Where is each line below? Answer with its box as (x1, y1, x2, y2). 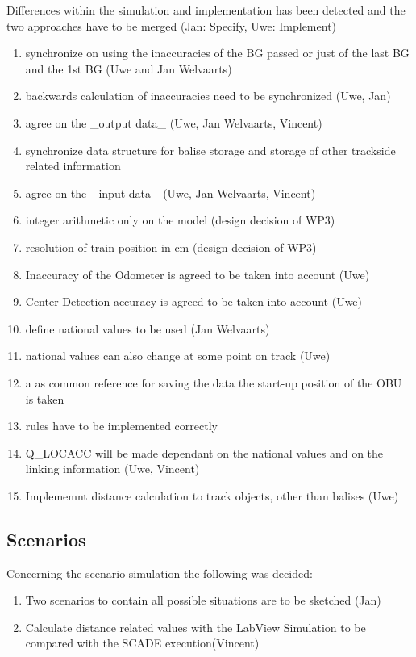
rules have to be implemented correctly (25, 417, 218, 434)
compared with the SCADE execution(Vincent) (25, 634, 260, 651)
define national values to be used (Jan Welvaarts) (25, 320, 270, 337)
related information (25, 157, 121, 174)
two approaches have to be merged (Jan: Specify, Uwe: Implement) (6, 17, 337, 34)
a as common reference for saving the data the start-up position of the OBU (25, 374, 402, 391)
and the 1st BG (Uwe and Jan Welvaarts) (25, 60, 232, 77)
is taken (25, 390, 64, 407)
